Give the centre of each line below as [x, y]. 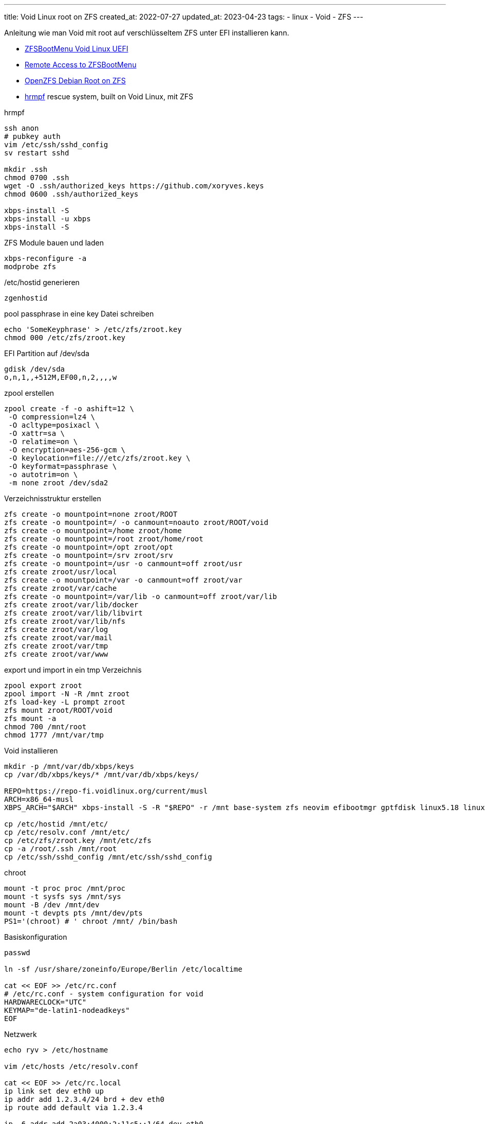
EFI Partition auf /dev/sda [47, 353]
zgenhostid [26, 298]
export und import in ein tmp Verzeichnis [73, 670]
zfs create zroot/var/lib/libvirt [73, 613]
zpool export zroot [43, 686]
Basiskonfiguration [36, 937]
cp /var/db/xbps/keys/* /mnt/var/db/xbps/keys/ [102, 775]
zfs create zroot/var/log [56, 629]
